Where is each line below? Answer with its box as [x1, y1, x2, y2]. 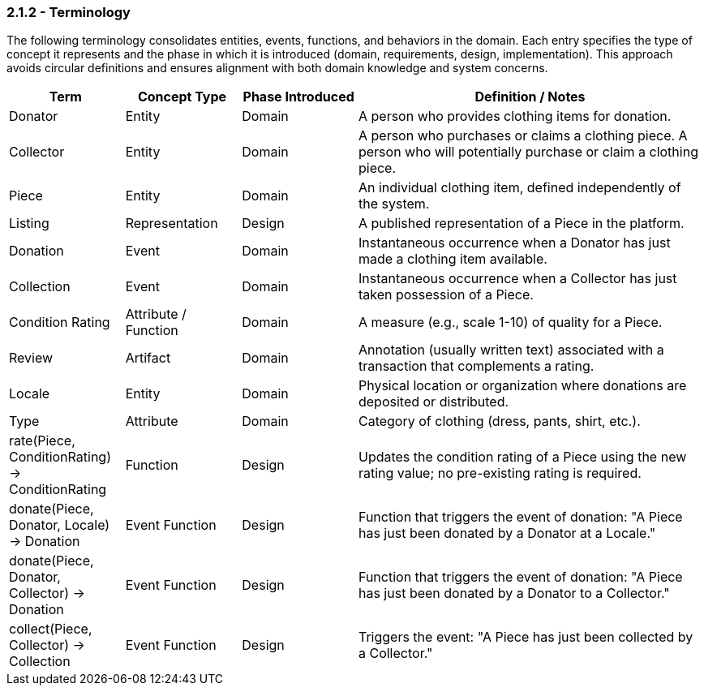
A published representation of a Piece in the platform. [358, 215, 685, 232]
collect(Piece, [9, 621, 92, 638]
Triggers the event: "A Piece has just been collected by [358, 629, 693, 646]
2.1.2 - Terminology [6, 4, 131, 20]
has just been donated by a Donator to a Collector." [358, 585, 670, 602]
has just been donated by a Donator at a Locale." [358, 525, 656, 542]
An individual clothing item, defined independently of [358, 179, 681, 196]
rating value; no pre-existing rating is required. [358, 465, 642, 482]
